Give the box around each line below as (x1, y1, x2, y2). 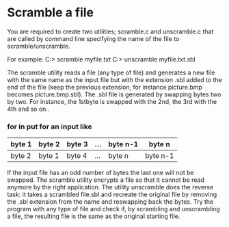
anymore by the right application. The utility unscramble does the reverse (7, 183, 214, 191)
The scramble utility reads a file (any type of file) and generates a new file (7, 68, 215, 77)
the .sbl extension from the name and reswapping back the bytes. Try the (7, 198, 214, 206)
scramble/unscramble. (7, 42, 70, 50)
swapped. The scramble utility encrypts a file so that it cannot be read (7, 176, 205, 184)
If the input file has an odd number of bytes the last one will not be (7, 169, 194, 177)
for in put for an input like (7, 122, 92, 131)
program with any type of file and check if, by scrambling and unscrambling (7, 205, 220, 213)
